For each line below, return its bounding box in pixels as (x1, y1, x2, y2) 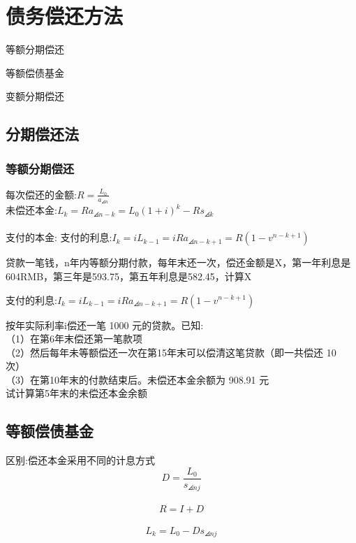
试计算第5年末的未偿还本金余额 (6, 386, 147, 400)
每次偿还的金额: (6, 187, 77, 201)
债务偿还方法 (6, 1, 124, 30)
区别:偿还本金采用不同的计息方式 (6, 453, 155, 468)
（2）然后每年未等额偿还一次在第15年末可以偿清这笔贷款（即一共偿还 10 (6, 345, 336, 359)
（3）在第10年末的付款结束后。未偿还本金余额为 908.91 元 (6, 372, 269, 386)
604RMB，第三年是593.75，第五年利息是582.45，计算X (6, 268, 252, 283)
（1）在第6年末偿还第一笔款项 (6, 331, 142, 346)
